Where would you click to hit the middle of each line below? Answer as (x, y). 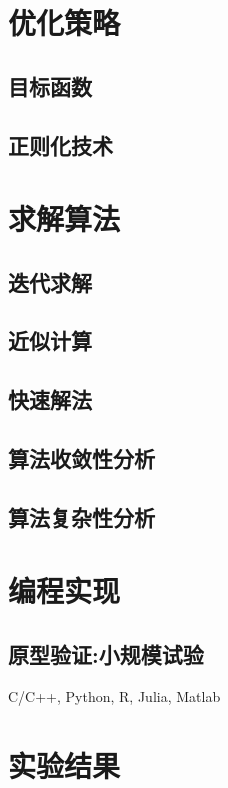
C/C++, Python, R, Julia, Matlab (114, 695)
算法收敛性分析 (81, 458)
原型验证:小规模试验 (106, 653)
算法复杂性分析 (81, 516)
